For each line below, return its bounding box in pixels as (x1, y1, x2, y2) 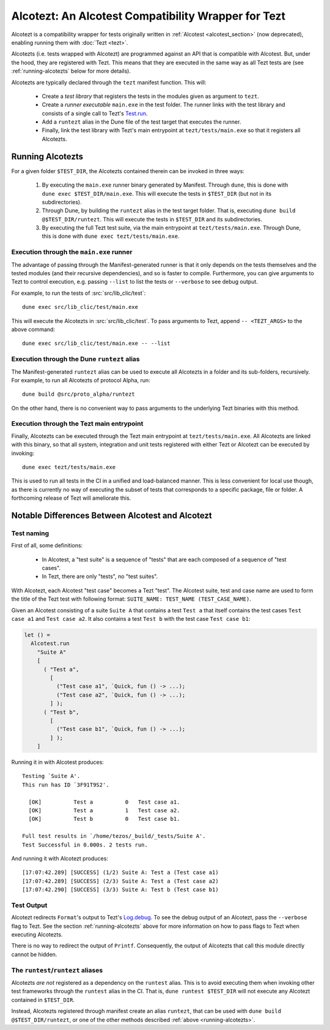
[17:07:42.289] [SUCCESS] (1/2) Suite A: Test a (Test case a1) (22, 869, 219, 876)
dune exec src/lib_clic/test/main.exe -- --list (22, 340, 170, 347)
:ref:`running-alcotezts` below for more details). (11, 67, 131, 75)
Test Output (11, 901, 48, 910)
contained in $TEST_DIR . (11, 996, 75, 1003)
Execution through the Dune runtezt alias (11, 355, 140, 363)
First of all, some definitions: (11, 542, 83, 549)
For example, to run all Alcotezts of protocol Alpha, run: (11, 376, 151, 383)
